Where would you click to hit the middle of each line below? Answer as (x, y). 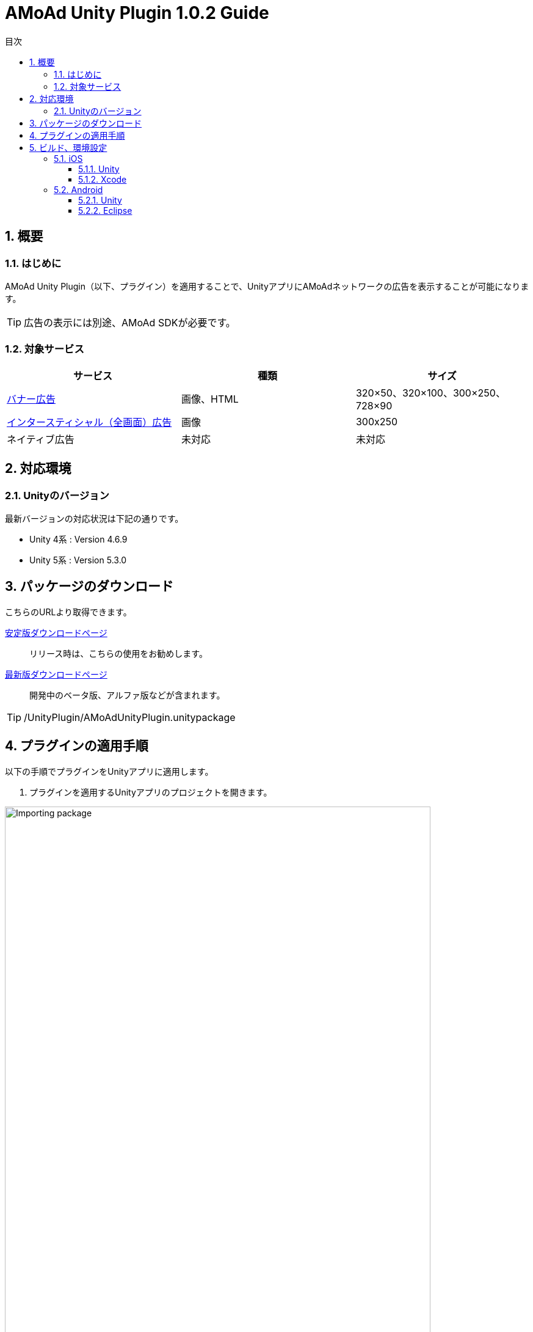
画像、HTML (210, 399)
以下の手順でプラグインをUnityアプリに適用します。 (109, 771)
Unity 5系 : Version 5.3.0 (78, 560)
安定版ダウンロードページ (56, 632)
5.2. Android (78, 189)
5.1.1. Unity (99, 169)
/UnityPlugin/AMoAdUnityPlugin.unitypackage (130, 717)
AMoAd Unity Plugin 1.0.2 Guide (137, 13)
